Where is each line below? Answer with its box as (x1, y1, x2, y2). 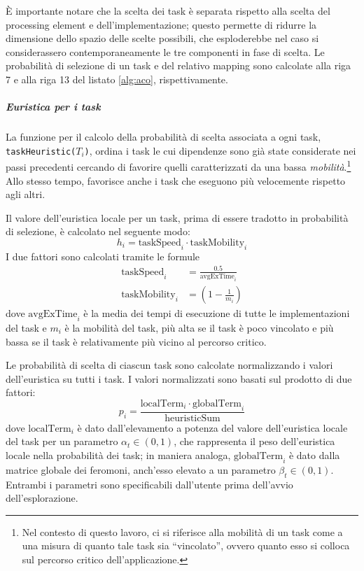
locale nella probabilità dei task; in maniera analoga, (6, 448, 231, 463)
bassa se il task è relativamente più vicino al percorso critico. (6, 334, 267, 348)
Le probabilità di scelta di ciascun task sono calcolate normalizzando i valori (6, 358, 333, 372)
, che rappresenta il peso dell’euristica (174, 434, 335, 449)
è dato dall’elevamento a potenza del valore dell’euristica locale (77, 420, 348, 435)
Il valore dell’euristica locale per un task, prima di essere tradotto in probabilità (6, 210, 349, 225)
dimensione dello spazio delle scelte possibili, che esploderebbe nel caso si (6, 31, 319, 45)
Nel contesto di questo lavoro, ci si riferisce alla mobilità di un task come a (22, 524, 343, 539)
